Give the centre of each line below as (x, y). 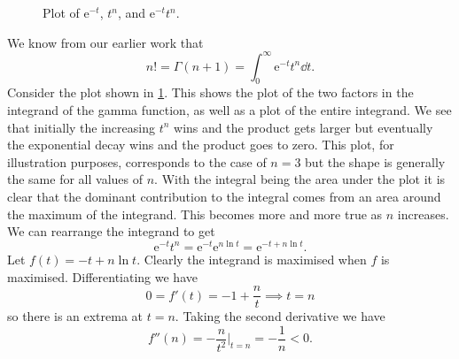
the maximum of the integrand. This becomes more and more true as (195, 214)
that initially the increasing (81, 127)
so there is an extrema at (75, 316)
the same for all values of (75, 179)
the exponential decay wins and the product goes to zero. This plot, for (201, 145)
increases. (423, 214)
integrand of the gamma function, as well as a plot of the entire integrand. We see (229, 110)
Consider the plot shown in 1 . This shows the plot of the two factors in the (210, 92)
